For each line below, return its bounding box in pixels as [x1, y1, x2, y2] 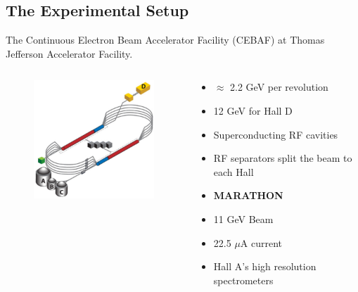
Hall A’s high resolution [213, 259, 317, 274]
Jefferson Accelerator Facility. [6, 46, 133, 61]
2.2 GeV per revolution [230, 80, 328, 94]
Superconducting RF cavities [213, 127, 338, 141]
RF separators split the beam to [213, 151, 352, 165]
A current [240, 235, 283, 250]
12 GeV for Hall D [213, 103, 293, 118]
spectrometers [213, 272, 274, 287]
